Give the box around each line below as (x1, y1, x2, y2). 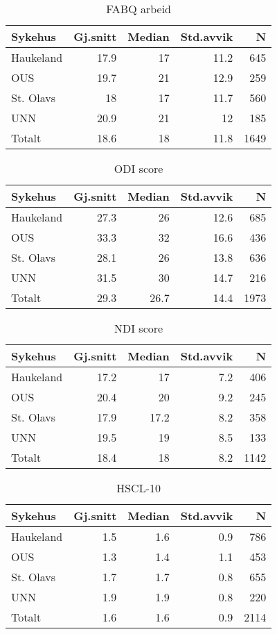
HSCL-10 (116, 480, 161, 496)
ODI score (114, 160, 163, 176)
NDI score (114, 320, 163, 336)
